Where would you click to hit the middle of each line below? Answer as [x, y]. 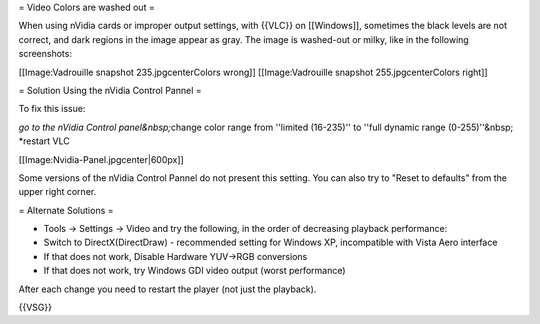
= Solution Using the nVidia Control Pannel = [110, 90]
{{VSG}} [35, 307]
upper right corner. [57, 192]
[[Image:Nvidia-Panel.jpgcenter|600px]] [101, 159]
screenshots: [45, 54]
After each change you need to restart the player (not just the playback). [167, 289]
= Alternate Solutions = [66, 210]
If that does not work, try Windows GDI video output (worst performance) [194, 271]
